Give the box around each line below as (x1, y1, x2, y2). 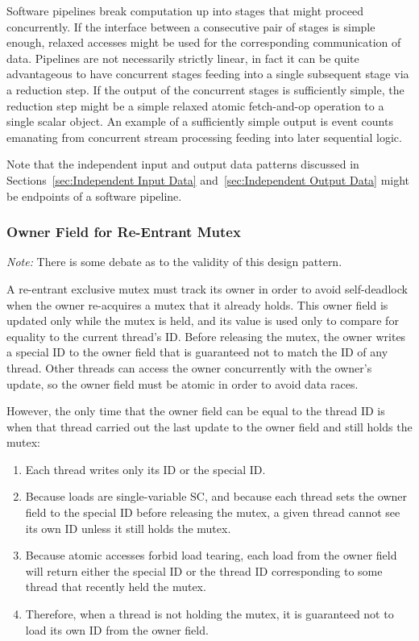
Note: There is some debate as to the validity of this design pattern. (6, 253, 342, 270)
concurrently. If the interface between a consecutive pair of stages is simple (6, 18, 375, 35)
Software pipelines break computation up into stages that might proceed (6, 2, 363, 19)
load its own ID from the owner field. (25, 621, 209, 638)
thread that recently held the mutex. (25, 578, 206, 595)
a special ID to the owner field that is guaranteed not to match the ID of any (6, 343, 388, 360)
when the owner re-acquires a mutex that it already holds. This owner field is (6, 296, 388, 313)
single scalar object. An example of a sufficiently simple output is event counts (6, 113, 393, 130)
